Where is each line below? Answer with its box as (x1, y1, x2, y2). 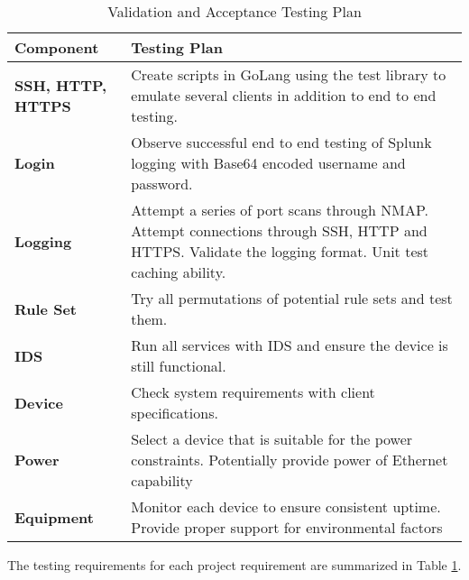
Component (14, 37, 99, 58)
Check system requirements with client (131, 382, 375, 402)
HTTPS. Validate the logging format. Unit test (131, 241, 429, 262)
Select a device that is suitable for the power (131, 428, 413, 449)
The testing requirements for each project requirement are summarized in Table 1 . (7, 556, 462, 574)
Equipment (14, 506, 94, 528)
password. (131, 173, 193, 194)
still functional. (131, 355, 226, 376)
